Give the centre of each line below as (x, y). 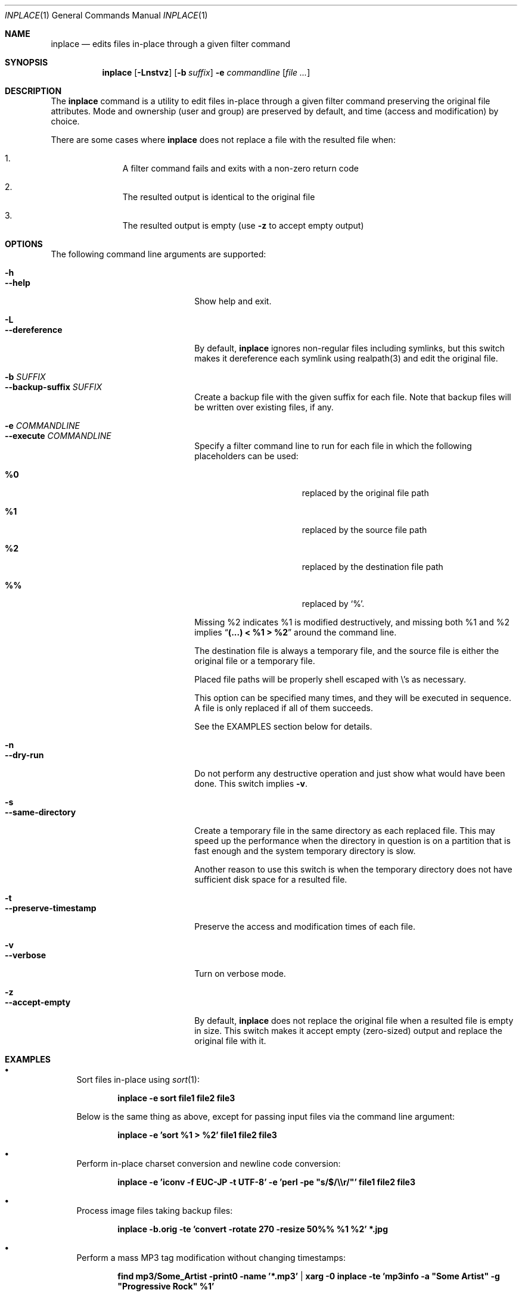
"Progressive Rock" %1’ (166, 1286)
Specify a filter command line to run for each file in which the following (333, 446)
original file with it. (230, 1041)
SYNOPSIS (27, 62)
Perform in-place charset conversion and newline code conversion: (209, 1163)
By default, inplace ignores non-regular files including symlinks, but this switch (350, 348)
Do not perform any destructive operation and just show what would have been (350, 773)
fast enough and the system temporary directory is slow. (305, 851)
